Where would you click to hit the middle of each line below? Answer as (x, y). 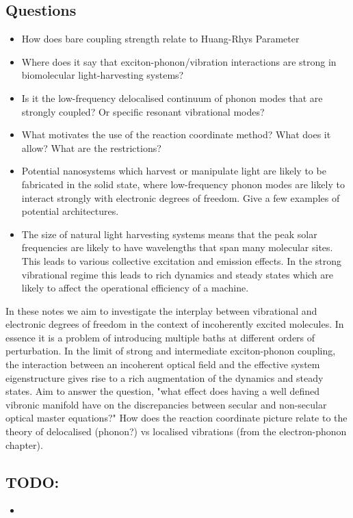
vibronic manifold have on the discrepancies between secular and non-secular (166, 404)
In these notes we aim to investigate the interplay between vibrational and (161, 310)
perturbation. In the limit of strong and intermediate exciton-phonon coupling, (171, 351)
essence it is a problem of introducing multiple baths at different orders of (160, 337)
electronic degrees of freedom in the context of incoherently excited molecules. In (175, 324)
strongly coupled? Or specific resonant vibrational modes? (143, 111)
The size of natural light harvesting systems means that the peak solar (169, 234)
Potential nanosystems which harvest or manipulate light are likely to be (174, 171)
